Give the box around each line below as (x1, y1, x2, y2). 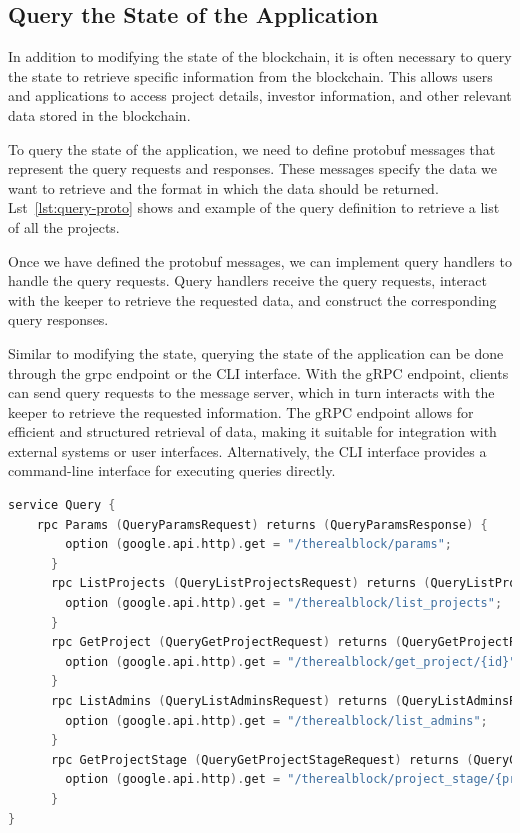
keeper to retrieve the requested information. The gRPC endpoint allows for (8, 401, 474, 422)
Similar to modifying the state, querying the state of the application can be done (8, 342, 504, 363)
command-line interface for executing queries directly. (8, 460, 336, 481)
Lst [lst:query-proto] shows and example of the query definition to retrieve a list (8, 197, 500, 218)
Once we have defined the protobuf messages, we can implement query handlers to (8, 250, 512, 271)
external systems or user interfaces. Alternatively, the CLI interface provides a (8, 440, 487, 461)
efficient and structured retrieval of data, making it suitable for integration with (8, 421, 497, 442)
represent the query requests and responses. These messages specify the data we (8, 158, 498, 179)
